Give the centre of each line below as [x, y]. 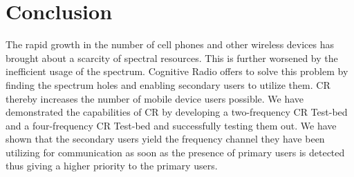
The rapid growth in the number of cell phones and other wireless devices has [170, 44]
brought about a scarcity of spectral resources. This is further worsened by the [172, 58]
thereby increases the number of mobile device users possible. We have [155, 98]
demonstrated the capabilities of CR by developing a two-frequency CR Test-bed [177, 112]
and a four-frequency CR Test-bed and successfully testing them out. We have [171, 125]
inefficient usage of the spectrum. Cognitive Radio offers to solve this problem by [177, 71]
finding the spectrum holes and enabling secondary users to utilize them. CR [168, 84]
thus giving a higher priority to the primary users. [112, 166]
